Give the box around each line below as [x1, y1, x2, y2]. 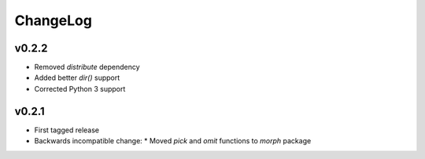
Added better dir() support [34, 73, 120, 82]
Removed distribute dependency [34, 63, 141, 72]
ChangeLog [14, 12, 92, 29]
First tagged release [34, 125, 100, 135]
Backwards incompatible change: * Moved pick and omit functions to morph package [34, 136, 312, 146]
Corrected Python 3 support [34, 84, 126, 93]
